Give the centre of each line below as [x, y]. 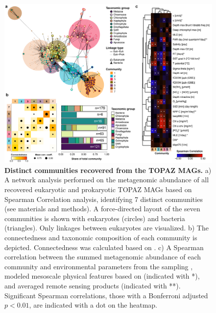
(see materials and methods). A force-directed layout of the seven [102, 209]
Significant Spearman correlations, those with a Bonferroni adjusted [106, 295]
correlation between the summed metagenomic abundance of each [103, 257]
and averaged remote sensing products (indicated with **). [93, 285]
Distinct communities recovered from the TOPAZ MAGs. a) [108, 170]
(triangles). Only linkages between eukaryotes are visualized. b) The [107, 228]
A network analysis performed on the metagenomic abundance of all [107, 180]
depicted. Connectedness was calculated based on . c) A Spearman [104, 247]
